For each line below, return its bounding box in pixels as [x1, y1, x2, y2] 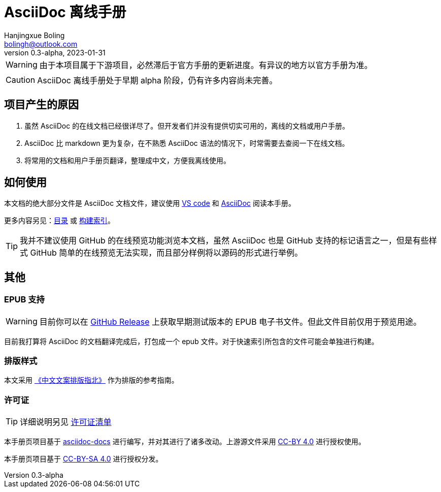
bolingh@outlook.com [4, 39, 78, 48]
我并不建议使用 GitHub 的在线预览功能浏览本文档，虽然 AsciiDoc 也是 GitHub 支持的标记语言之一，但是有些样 [20, 235, 437, 246]
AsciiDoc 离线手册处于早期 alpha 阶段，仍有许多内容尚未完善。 [37, 75, 278, 85]
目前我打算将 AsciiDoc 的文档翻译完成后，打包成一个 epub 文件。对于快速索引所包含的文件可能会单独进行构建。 [4, 336, 379, 346]
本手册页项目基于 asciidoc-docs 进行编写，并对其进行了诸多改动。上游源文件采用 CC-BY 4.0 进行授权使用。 [4, 437, 366, 446]
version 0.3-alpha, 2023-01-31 [4, 48, 106, 57]
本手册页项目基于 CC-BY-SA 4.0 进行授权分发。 [4, 454, 163, 464]
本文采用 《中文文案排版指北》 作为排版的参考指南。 [4, 376, 179, 385]
